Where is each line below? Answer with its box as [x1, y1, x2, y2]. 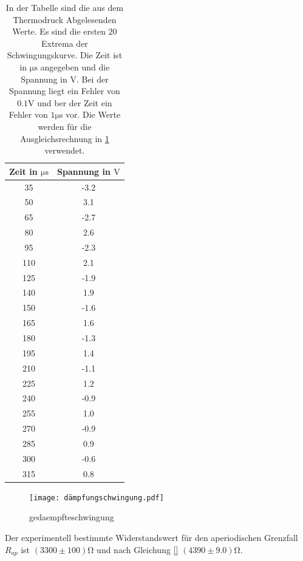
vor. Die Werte [65, 108, 121, 121]
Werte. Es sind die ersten [12, 25, 106, 38]
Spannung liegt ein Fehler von [9, 84, 120, 97]
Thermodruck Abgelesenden [13, 13, 117, 25]
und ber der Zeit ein [37, 96, 112, 109]
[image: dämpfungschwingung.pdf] [29, 493, 164, 502]
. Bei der [76, 72, 109, 85]
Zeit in [9, 165, 38, 177]
